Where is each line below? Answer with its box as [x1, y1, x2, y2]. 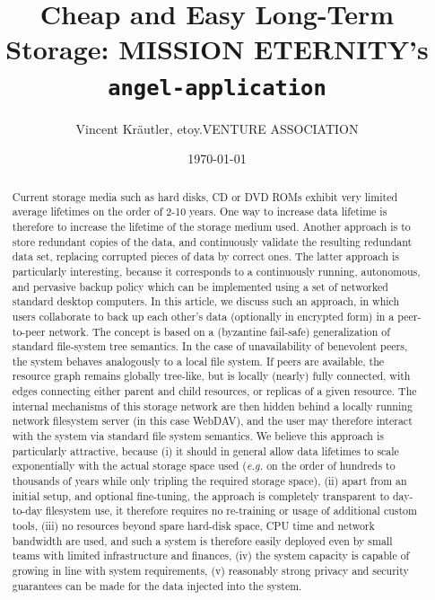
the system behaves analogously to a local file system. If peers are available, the [12, 353, 385, 368]
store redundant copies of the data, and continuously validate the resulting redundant [12, 234, 413, 249]
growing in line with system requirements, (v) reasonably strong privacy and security [12, 563, 409, 578]
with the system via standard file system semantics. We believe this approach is [12, 428, 384, 444]
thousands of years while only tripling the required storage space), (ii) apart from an [12, 473, 407, 489]
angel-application [108, 75, 326, 101]
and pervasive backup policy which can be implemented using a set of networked [12, 278, 388, 294]
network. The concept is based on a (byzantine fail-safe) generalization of [48, 323, 390, 339]
